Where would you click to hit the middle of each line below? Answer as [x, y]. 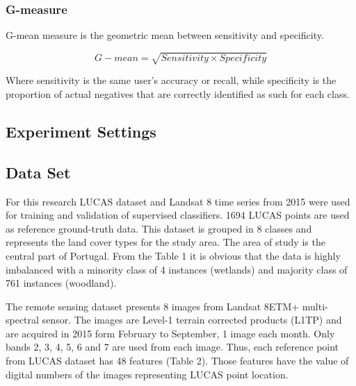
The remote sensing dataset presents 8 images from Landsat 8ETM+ [153, 306]
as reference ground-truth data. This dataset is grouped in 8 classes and [159, 228]
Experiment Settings [81, 131]
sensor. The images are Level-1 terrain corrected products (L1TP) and [192, 320]
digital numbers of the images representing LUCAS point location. [147, 374]
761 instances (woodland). [61, 283]
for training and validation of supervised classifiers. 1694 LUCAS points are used [178, 215]
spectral [22, 320]
